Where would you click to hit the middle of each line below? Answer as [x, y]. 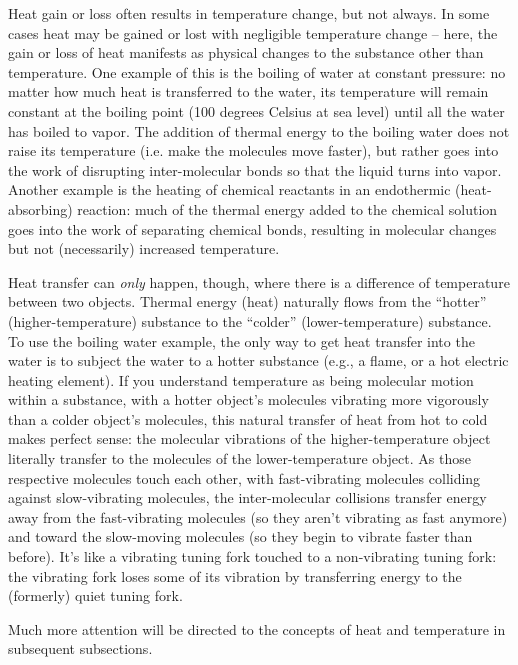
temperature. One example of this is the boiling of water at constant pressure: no [257, 71]
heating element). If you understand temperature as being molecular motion [241, 379]
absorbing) [40, 208]
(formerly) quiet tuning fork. [95, 595]
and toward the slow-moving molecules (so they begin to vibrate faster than [240, 536]
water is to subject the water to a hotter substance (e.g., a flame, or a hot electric [258, 360]
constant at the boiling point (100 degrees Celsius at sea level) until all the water [256, 110]
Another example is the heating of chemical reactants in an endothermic [229, 189]
